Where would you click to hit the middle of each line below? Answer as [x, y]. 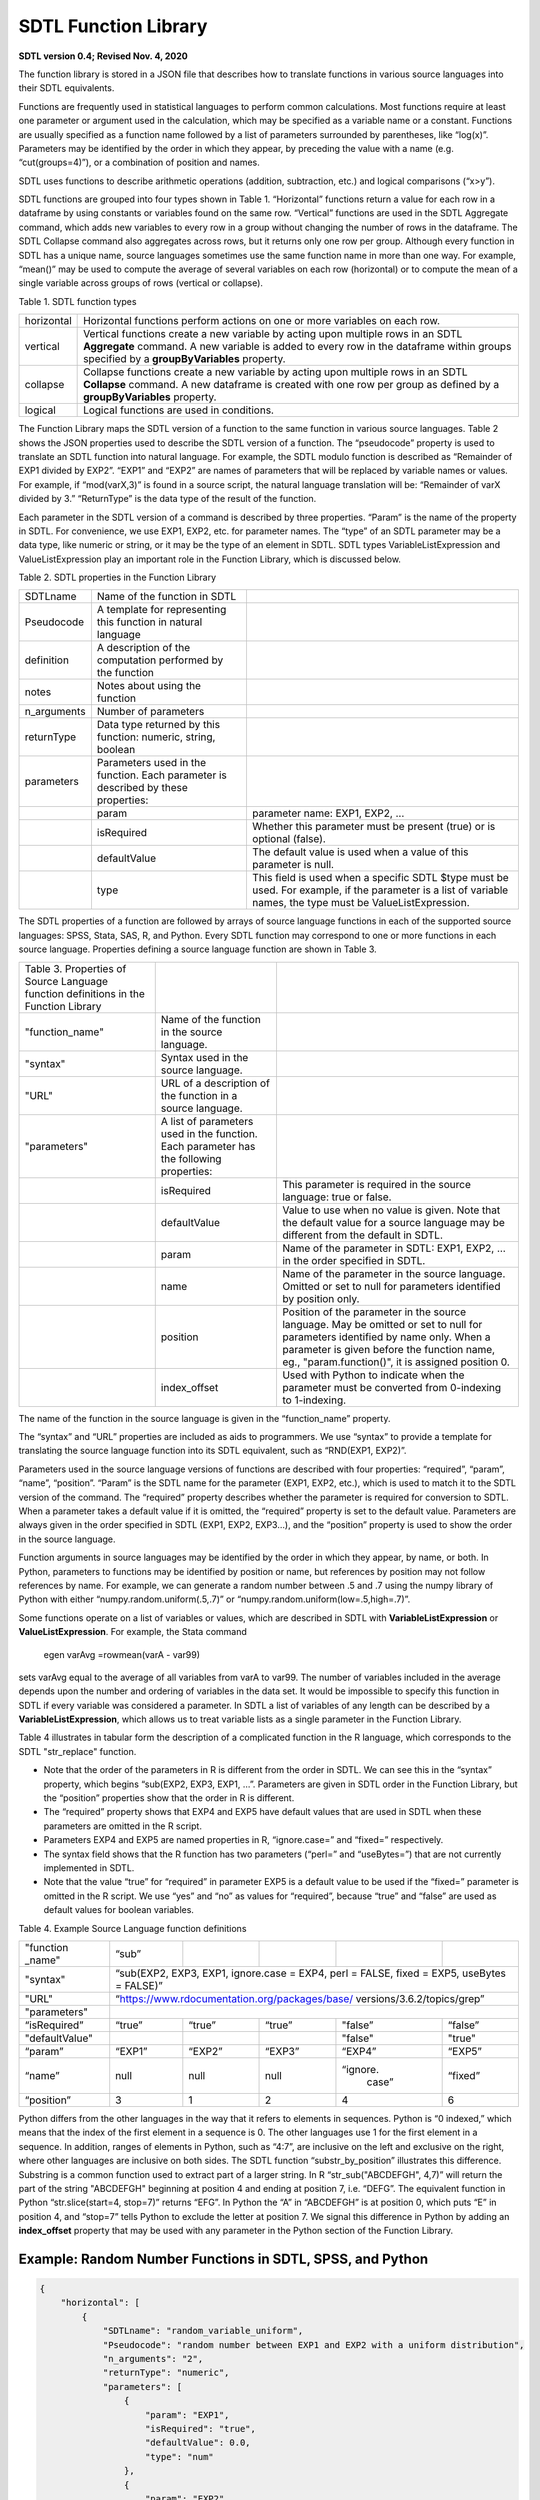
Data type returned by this [158, 725]
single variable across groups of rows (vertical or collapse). [141, 283]
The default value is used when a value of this [360, 852]
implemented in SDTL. [89, 1867]
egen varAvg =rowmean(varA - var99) [121, 1654]
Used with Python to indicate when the [373, 1375]
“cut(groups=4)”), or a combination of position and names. [139, 162]
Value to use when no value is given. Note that [391, 1210]
